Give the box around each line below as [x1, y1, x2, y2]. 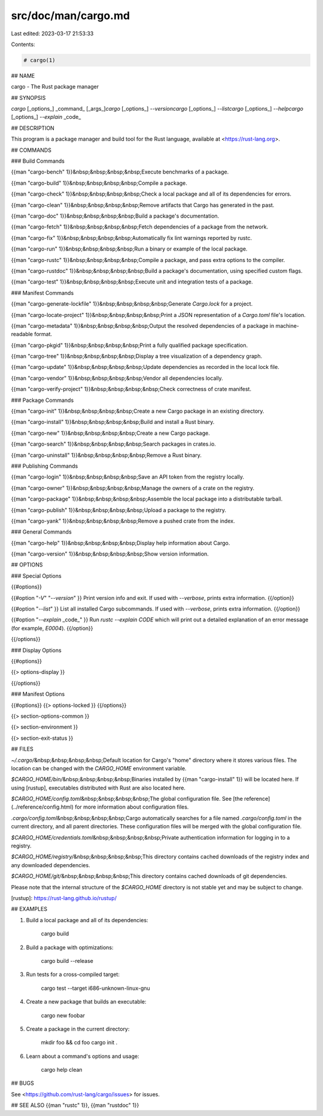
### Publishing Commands [11, 462, 78, 469]
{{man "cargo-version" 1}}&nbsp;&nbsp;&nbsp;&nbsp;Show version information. [11, 550, 209, 557]
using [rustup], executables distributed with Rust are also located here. [11, 784, 185, 791]
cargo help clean [41, 1066, 83, 1074]
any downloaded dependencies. [11, 861, 90, 868]
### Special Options [11, 572, 62, 580]
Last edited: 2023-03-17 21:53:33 [11, 30, 94, 37]
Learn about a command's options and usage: [26, 1053, 140, 1060]
